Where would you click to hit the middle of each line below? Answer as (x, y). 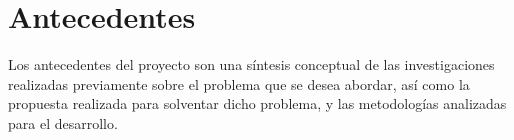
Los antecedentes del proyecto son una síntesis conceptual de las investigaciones (251, 64)
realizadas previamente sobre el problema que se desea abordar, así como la (239, 83)
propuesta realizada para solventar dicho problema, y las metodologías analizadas (257, 103)
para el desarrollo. (63, 122)
